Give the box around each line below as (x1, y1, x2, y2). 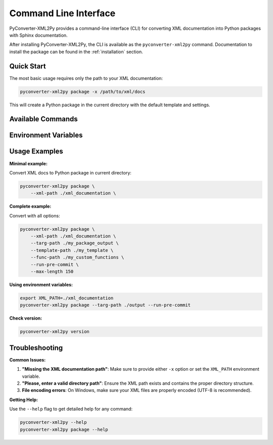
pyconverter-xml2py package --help (20, 426, 108, 432)
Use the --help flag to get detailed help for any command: (9, 406, 133, 412)
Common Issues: (9, 357, 46, 363)
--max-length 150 (30, 269, 74, 274)
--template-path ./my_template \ (30, 247, 114, 253)
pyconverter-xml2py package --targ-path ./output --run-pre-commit (20, 302, 191, 308)
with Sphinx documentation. (9, 32, 68, 38)
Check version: (9, 315, 42, 321)
